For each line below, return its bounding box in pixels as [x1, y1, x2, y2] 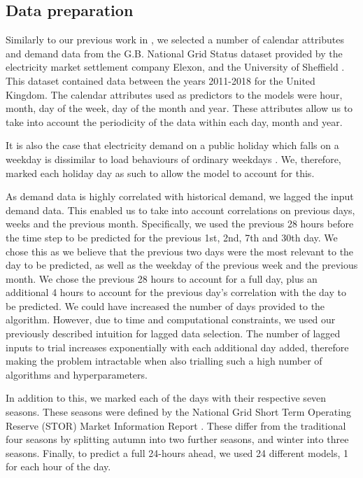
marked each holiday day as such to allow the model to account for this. [6, 165, 315, 180]
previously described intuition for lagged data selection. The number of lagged [6, 326, 341, 341]
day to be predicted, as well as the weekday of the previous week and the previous [6, 258, 358, 272]
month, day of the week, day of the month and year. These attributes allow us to [6, 101, 353, 115]
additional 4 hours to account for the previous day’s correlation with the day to [6, 285, 346, 300]
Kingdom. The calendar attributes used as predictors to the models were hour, [6, 87, 343, 101]
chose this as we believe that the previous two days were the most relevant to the [6, 244, 354, 258]
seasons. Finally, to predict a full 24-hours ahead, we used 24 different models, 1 [6, 445, 348, 460]
